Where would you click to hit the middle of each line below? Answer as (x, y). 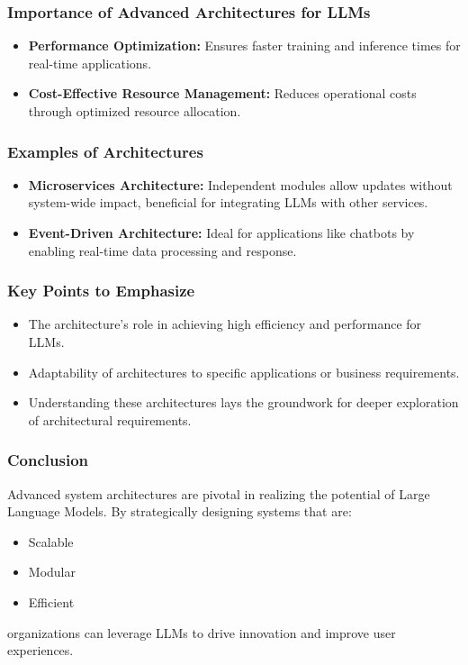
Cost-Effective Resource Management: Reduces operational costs (222, 93)
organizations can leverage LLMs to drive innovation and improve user (202, 632)
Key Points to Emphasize (101, 291)
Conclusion (48, 460)
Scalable (51, 541)
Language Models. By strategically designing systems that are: (180, 511)
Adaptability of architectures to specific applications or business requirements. (244, 372)
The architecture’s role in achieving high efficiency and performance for (225, 324)
